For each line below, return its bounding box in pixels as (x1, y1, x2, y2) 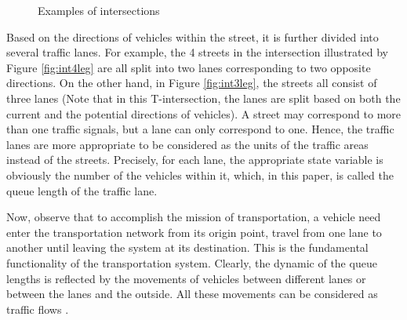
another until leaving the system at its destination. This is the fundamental (6, 239, 369, 256)
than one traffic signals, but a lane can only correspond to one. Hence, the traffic (6, 121, 394, 137)
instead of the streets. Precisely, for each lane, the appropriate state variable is (6, 151, 383, 168)
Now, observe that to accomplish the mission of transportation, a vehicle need (6, 209, 381, 225)
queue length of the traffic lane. (6, 182, 158, 198)
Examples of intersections (38, 2, 160, 18)
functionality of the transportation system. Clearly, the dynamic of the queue (6, 254, 377, 271)
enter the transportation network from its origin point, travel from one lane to (6, 224, 382, 240)
